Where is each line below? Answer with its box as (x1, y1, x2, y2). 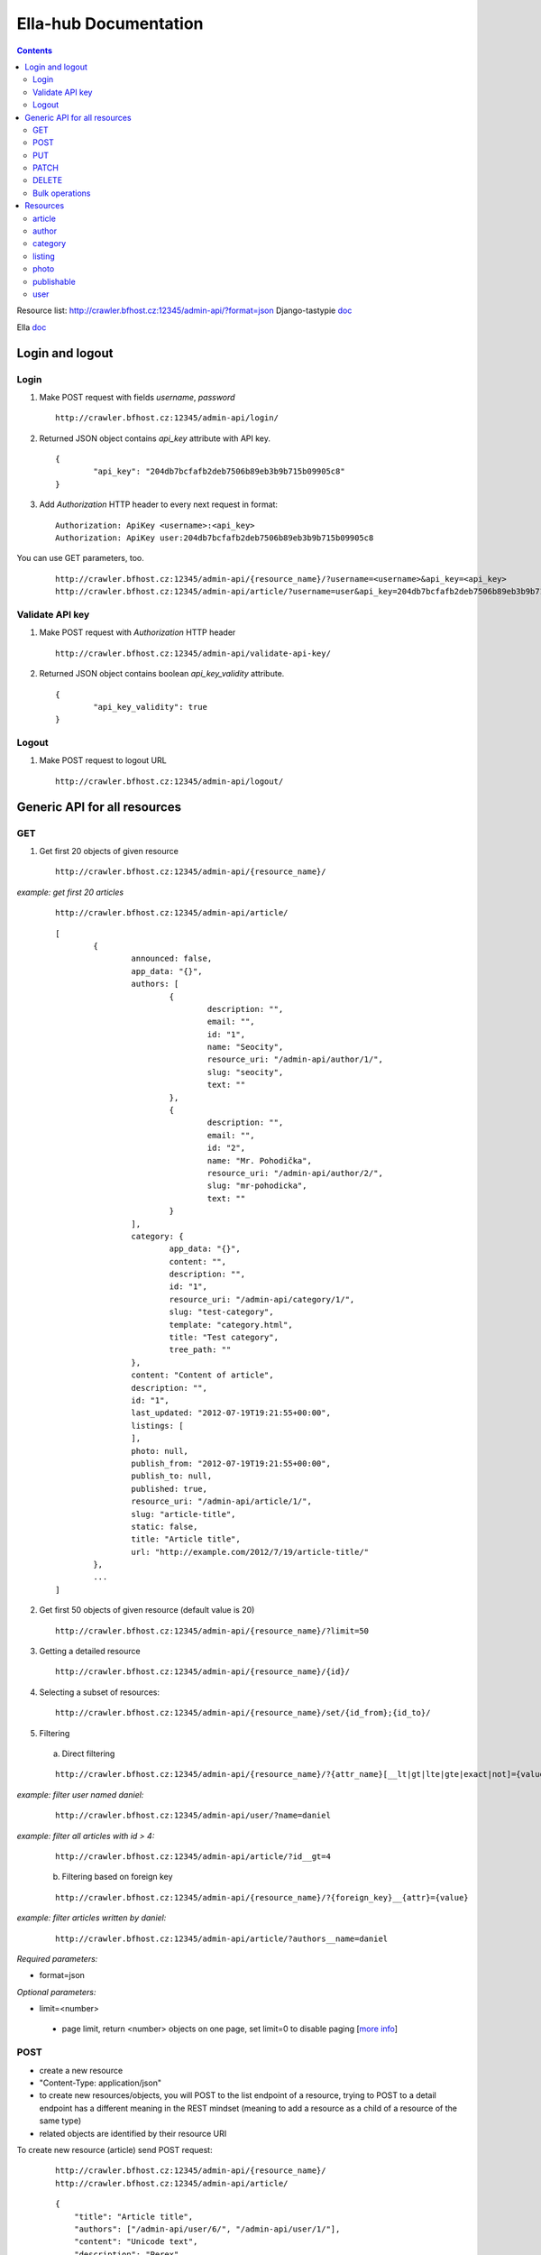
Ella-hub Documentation (16, 14, 204, 33)
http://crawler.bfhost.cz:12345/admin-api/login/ (55, 413, 280, 423)
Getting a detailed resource (39, 1646, 141, 1657)
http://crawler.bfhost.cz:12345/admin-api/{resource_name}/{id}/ (55, 1667, 351, 1677)
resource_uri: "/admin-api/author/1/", (206, 1054, 383, 1064)
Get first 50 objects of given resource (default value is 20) (39, 1605, 255, 1615)
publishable (32, 276, 76, 287)
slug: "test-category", (169, 1307, 274, 1317)
